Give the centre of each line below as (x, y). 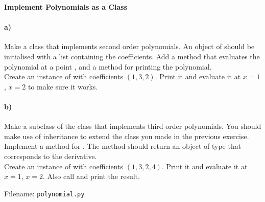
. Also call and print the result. (91, 176)
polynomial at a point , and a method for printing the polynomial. (108, 66)
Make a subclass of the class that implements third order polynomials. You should (133, 126)
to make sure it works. (63, 86)
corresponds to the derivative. (51, 156)
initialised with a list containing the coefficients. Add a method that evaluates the (132, 56)
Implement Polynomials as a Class (66, 7)
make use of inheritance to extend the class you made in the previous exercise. (127, 136)
